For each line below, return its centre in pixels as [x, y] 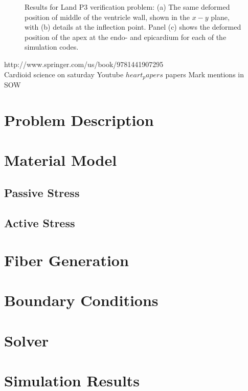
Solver [27, 340]
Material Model [61, 160]
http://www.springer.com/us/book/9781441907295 [84, 64]
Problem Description [79, 120]
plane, [220, 17]
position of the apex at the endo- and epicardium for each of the [126, 37]
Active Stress [40, 222]
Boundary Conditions [81, 300]
